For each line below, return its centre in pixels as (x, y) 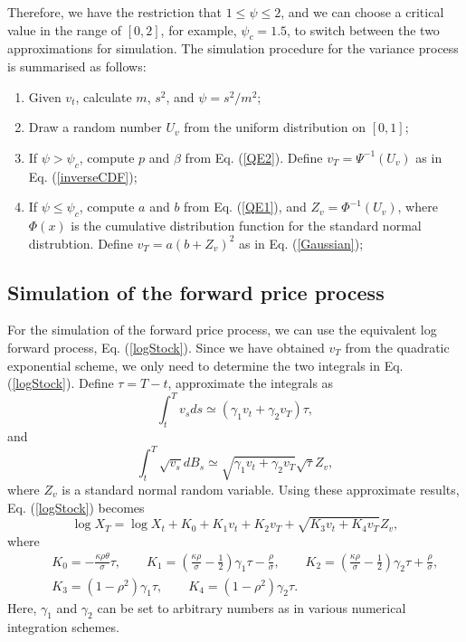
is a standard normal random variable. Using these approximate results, (261, 489)
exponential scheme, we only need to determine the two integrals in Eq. (205, 365)
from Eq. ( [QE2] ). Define (254, 157)
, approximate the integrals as (251, 383)
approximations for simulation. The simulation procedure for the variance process (233, 48)
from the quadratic (397, 347)
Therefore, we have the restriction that (115, 12)
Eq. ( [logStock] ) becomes (76, 507)
